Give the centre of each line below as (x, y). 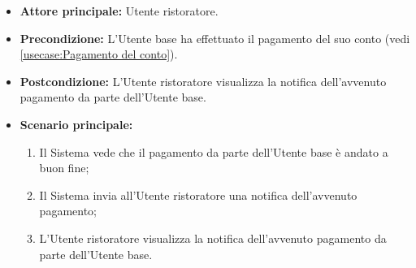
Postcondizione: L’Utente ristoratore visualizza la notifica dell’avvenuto (203, 81)
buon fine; (64, 168)
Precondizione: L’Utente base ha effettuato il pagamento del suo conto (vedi (215, 38)
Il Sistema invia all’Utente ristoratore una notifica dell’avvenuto (198, 195)
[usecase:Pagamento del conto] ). (99, 54)
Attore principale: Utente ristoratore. (119, 11)
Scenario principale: (76, 124)
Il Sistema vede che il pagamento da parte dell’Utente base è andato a (214, 151)
